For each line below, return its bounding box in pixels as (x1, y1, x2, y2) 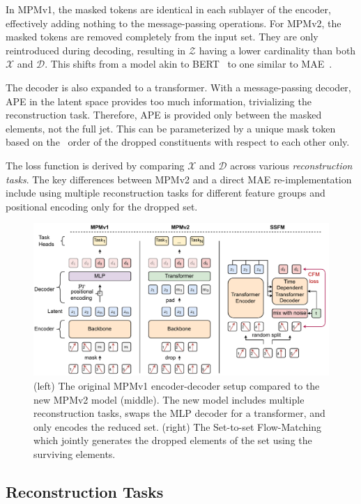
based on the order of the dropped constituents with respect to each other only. (6, 135, 350, 149)
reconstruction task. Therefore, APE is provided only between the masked (6, 107, 322, 122)
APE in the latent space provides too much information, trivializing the (6, 93, 312, 108)
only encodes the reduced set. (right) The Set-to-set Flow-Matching (33, 419, 322, 434)
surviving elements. (33, 446, 116, 461)
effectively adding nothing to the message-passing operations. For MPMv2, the (6, 15, 341, 30)
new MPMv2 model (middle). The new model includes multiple (33, 392, 305, 406)
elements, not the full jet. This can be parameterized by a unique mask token (6, 121, 336, 135)
